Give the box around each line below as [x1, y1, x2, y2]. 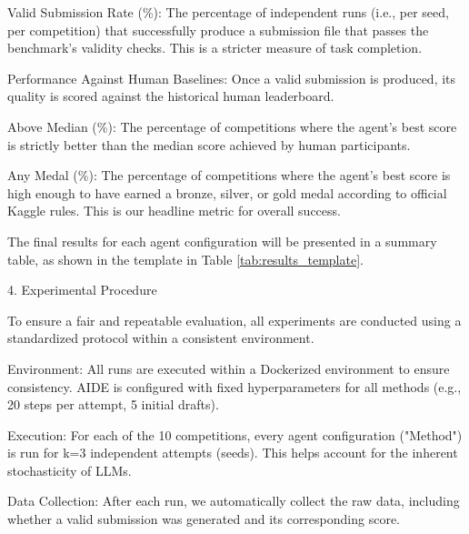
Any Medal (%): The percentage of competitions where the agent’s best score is [7, 166, 451, 185]
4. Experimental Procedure [7, 280, 157, 299]
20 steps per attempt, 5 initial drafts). [7, 395, 219, 414]
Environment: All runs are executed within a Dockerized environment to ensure [7, 358, 450, 378]
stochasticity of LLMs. [7, 460, 132, 479]
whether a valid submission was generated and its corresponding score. [7, 509, 400, 529]
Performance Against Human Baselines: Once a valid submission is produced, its [7, 68, 456, 87]
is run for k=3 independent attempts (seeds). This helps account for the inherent [7, 443, 458, 462]
